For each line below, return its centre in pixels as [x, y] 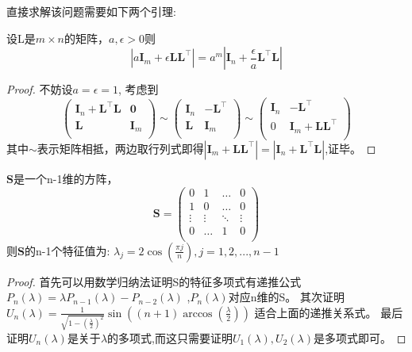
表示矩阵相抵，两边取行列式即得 [120, 148]
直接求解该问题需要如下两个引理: [91, 11]
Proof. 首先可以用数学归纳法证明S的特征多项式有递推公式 [154, 281]
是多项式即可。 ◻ [360, 337]
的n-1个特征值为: [67, 250]
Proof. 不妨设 [40, 89]
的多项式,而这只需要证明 [170, 337]
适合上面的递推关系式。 [316, 312]
